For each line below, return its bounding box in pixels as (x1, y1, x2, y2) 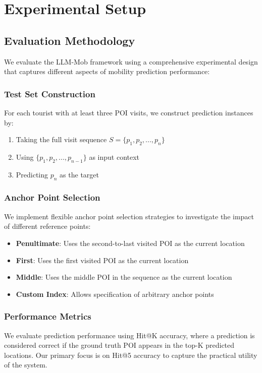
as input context (89, 151, 140, 162)
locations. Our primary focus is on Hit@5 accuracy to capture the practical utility (4, 349, 257, 360)
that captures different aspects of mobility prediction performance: (4, 66, 210, 77)
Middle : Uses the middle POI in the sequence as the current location (16, 272, 232, 282)
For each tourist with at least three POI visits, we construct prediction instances (4, 107, 253, 117)
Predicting (16, 169, 48, 179)
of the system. (4, 359, 47, 370)
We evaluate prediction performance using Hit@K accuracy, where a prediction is (4, 330, 255, 340)
